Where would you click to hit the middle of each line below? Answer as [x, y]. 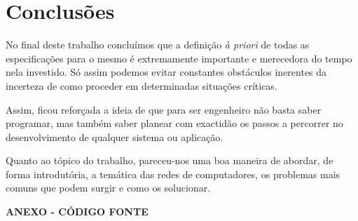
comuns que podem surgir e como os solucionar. [108, 188]
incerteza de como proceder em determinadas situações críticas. [142, 85]
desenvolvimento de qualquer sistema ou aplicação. [115, 136]
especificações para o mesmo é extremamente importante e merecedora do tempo [179, 58]
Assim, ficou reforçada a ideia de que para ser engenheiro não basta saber [164, 109]
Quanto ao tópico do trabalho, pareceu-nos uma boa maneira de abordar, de [170, 160]
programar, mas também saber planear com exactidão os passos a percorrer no [174, 123]
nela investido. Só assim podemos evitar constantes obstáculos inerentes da [166, 72]
